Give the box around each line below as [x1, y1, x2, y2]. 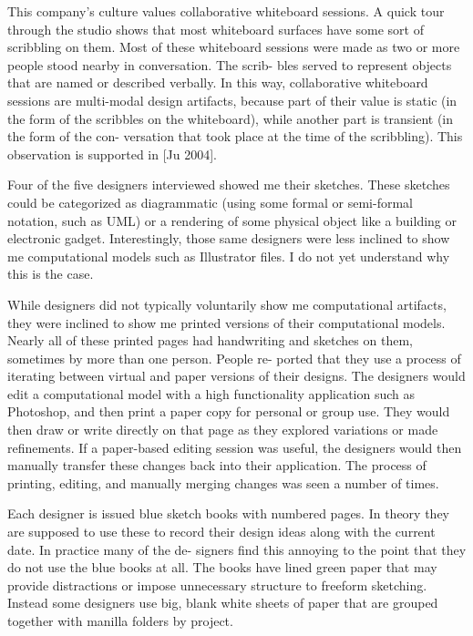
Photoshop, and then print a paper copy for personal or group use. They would [7, 402, 450, 421]
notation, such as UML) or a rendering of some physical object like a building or [7, 210, 458, 230]
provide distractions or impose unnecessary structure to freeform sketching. [7, 575, 427, 594]
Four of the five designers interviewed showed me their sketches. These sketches [7, 175, 450, 194]
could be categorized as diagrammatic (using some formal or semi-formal [7, 192, 413, 211]
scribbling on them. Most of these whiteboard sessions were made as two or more [7, 37, 460, 56]
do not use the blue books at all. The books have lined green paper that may [7, 558, 437, 577]
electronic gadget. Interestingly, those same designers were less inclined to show [7, 229, 450, 248]
